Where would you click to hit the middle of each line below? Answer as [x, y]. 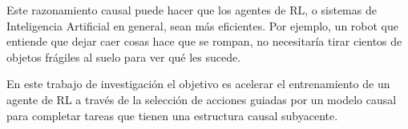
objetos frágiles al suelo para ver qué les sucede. [124, 56]
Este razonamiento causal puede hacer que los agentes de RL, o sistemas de [192, 10]
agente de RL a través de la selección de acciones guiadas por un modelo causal [202, 99]
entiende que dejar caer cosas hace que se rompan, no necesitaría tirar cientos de [204, 41]
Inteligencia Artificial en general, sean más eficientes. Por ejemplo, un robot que [203, 25]
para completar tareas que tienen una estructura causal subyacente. [172, 115]
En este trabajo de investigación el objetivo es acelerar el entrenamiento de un [198, 84]
